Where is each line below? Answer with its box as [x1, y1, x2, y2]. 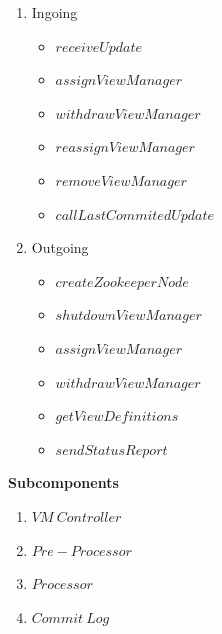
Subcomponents [8, 472, 119, 493]
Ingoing [31, 2, 78, 22]
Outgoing [31, 237, 89, 258]
